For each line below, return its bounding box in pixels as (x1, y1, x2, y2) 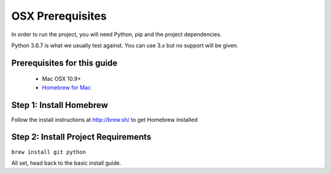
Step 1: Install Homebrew (11, 100, 108, 110)
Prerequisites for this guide (11, 58, 118, 68)
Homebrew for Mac (42, 83, 91, 91)
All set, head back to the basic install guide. (11, 159, 121, 167)
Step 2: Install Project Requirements (11, 132, 151, 142)
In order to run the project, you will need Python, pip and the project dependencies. (11, 31, 222, 38)
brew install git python (11, 148, 86, 156)
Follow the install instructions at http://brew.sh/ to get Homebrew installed (11, 116, 198, 123)
